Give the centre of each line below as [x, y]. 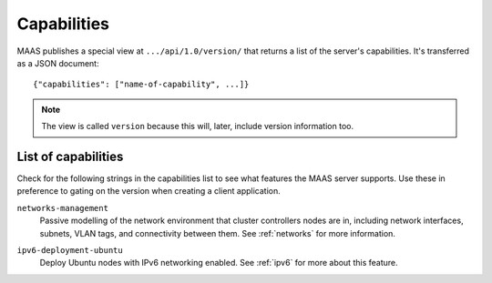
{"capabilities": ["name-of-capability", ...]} [141, 85]
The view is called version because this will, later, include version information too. [198, 126]
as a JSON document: [58, 63]
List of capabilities [70, 156]
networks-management [63, 208]
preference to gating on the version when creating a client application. [149, 191]
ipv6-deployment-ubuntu [70, 250]
